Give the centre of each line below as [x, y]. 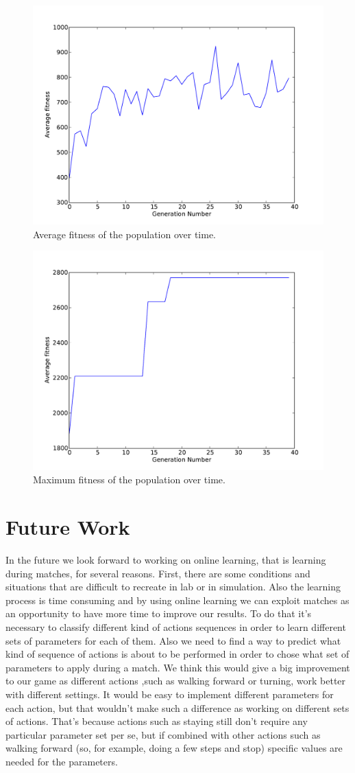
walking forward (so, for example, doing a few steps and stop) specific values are [174, 748]
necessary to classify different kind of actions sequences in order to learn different [176, 626]
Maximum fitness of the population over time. [129, 480]
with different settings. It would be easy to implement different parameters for [170, 694]
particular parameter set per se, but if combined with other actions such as [163, 734]
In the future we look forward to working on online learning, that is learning [166, 559]
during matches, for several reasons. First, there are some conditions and [158, 573]
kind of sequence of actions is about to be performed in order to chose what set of [177, 654]
